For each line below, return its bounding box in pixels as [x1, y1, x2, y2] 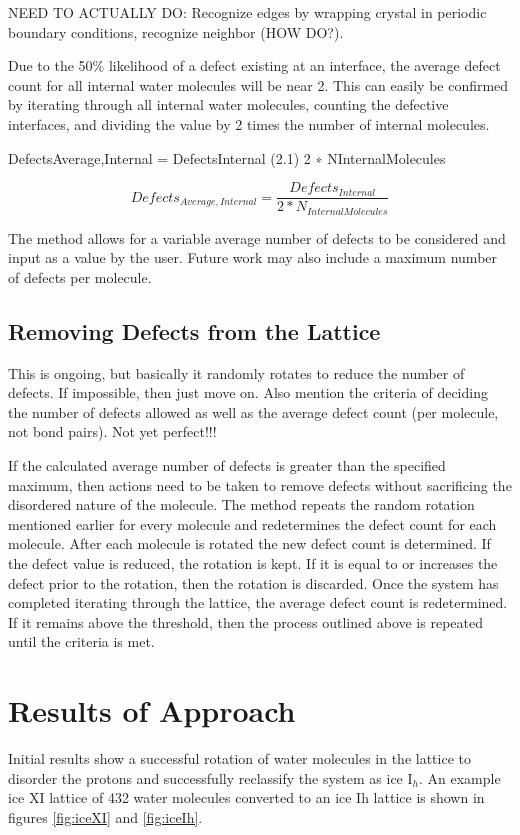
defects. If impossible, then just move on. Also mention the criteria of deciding [8, 382, 488, 403]
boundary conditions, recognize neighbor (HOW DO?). [8, 21, 344, 42]
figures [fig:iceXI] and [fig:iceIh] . [8, 806, 203, 827]
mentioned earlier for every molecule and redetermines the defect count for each [8, 513, 497, 534]
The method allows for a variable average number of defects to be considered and [8, 227, 506, 248]
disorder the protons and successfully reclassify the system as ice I [8, 767, 413, 788]
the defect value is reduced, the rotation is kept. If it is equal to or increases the [8, 553, 498, 573]
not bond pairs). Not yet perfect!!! [8, 421, 217, 442]
